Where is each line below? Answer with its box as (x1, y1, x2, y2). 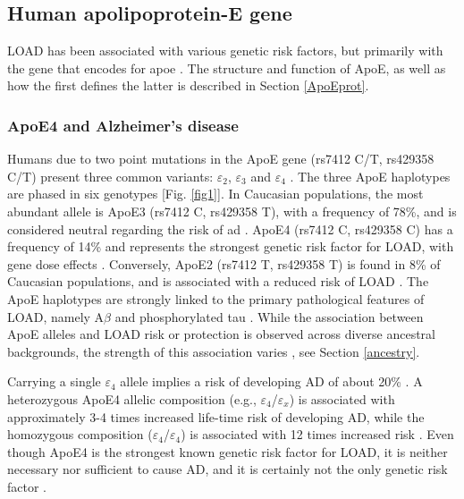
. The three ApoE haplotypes (290, 166, 451, 185)
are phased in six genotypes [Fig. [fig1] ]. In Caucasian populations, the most (7, 184, 424, 203)
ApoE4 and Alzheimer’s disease (7, 114, 239, 136)
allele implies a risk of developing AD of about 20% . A (120, 372, 423, 391)
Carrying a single (7, 372, 101, 391)
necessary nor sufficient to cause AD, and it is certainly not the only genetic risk (7, 460, 448, 478)
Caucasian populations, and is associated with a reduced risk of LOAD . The (7, 272, 429, 291)
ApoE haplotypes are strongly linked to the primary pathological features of (7, 289, 425, 308)
